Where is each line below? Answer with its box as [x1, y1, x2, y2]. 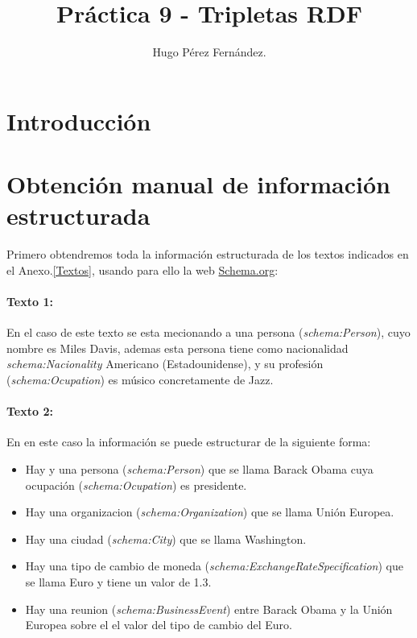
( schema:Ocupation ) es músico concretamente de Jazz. [6, 371, 274, 387]
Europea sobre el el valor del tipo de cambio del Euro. [25, 616, 292, 633]
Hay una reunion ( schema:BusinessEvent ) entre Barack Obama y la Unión [25, 600, 393, 617]
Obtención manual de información [6, 168, 390, 201]
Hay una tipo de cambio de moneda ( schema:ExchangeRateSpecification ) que [25, 557, 403, 574]
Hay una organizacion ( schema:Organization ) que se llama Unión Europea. [25, 503, 394, 520]
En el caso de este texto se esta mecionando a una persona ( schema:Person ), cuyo [6, 324, 411, 341]
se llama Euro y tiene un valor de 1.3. [25, 573, 212, 590]
